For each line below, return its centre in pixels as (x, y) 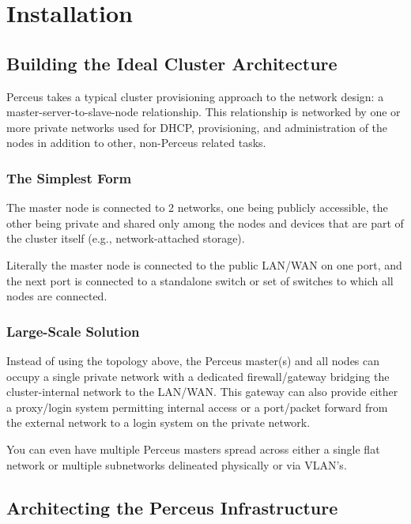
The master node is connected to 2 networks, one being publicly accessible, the (197, 207)
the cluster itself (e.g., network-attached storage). (126, 238)
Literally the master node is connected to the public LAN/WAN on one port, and (204, 264)
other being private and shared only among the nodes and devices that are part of (205, 222)
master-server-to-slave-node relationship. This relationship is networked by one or (204, 112)
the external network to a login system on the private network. (158, 422)
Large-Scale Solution (73, 331)
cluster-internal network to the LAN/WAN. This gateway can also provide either (202, 392)
